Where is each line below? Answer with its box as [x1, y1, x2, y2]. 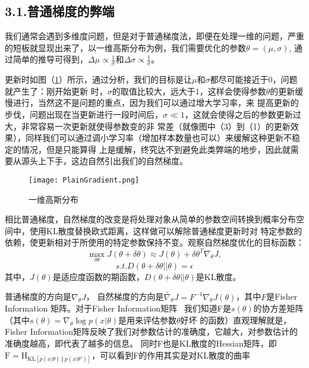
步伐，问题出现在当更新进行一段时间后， [5, 108, 163, 120]
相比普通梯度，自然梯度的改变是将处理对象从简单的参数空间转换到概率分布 [5, 213, 296, 225]
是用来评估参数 [118, 313, 177, 326]
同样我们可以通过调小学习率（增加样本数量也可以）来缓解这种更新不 [25, 131, 292, 144]
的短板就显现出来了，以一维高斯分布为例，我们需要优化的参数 [5, 41, 246, 54]
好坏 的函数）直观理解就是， [180, 313, 292, 326]
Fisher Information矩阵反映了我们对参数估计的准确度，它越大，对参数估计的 [5, 325, 298, 338]
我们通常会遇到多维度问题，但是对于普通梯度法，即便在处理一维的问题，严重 [5, 30, 304, 42]
